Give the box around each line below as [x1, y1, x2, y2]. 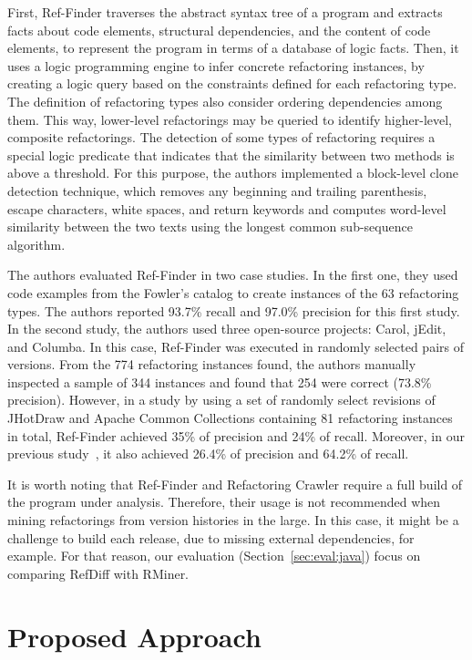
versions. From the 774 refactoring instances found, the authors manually [7, 355, 416, 374]
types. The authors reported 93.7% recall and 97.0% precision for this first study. [7, 301, 460, 320]
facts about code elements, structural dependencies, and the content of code [7, 20, 431, 39]
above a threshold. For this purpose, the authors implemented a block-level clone [7, 163, 458, 182]
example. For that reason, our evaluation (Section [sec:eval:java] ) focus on [7, 546, 421, 565]
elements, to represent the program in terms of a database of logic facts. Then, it [7, 38, 459, 57]
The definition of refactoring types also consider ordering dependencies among [7, 91, 443, 110]
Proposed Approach [7, 617, 262, 655]
